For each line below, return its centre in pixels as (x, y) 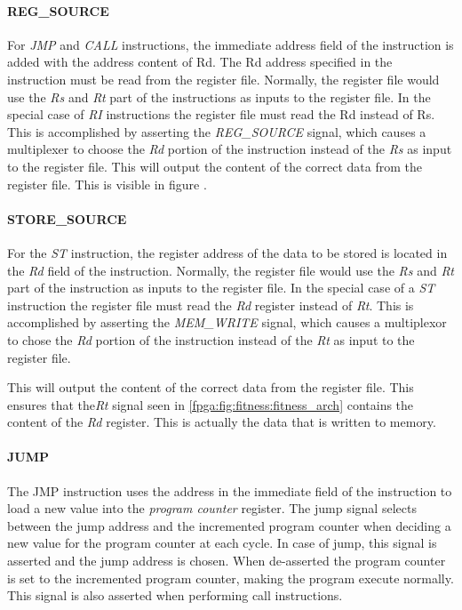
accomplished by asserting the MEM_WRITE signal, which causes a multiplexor (227, 322)
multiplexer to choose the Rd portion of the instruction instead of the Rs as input (230, 149)
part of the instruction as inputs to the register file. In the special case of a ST (221, 288)
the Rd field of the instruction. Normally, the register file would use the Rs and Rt (231, 270)
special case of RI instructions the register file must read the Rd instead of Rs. (221, 114)
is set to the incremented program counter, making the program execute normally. (231, 578)
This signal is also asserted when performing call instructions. (175, 595)
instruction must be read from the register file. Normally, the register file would (223, 79)
